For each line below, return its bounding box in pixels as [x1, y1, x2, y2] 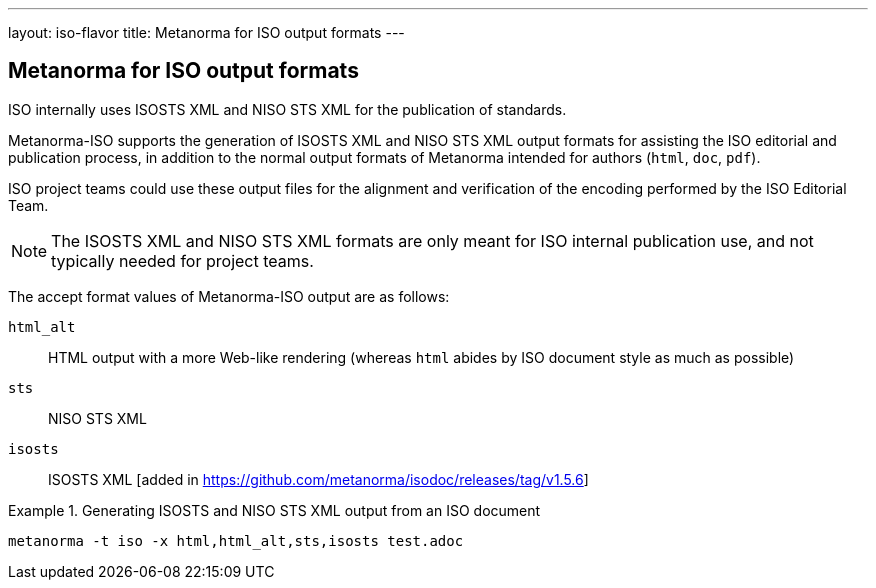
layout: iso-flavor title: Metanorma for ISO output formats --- [8, 24, 405, 41]
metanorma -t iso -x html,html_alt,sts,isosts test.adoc [8, 532, 464, 549]
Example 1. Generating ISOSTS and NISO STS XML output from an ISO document [8, 501, 541, 519]
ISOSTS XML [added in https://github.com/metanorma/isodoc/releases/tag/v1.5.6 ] [48, 470, 589, 488]
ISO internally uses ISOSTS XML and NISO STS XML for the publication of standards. [8, 100, 567, 118]
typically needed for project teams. [51, 250, 314, 271]
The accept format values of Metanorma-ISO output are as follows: [8, 287, 450, 305]
